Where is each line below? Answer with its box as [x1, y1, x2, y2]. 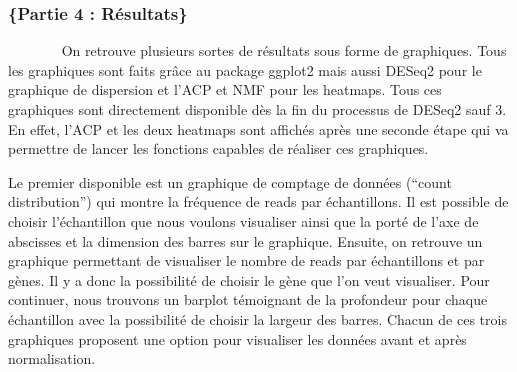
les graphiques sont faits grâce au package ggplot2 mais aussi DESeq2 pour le [8, 59, 482, 80]
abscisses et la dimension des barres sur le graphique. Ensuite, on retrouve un [8, 230, 483, 251]
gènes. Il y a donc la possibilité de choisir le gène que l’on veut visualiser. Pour [8, 269, 490, 290]
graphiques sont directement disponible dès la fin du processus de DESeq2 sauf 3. [8, 99, 507, 119]
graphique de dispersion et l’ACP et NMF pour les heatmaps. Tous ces [8, 79, 442, 100]
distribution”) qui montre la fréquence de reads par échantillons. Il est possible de [8, 191, 509, 212]
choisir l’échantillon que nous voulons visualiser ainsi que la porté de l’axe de [8, 210, 479, 231]
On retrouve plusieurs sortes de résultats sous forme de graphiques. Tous [61, 40, 507, 61]
